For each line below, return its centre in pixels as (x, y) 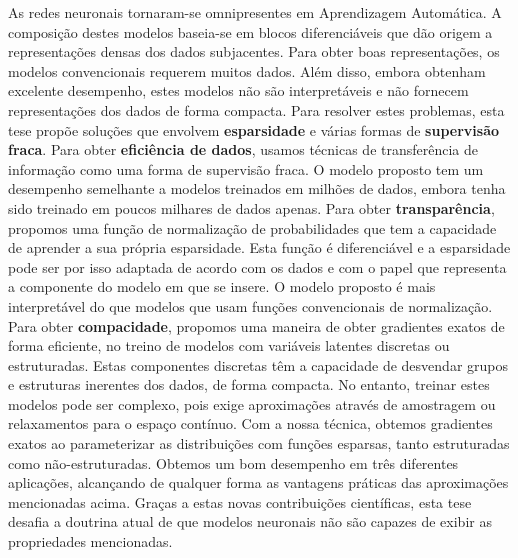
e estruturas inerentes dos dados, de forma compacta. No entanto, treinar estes (249, 384)
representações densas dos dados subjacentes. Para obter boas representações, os (254, 51)
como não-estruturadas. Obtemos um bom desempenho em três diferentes (233, 462)
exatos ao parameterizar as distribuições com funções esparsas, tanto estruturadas (259, 443)
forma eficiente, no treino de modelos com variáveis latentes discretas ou (229, 345)
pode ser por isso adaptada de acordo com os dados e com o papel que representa (257, 266)
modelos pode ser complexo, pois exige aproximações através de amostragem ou (252, 403)
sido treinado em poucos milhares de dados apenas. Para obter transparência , (251, 207)
